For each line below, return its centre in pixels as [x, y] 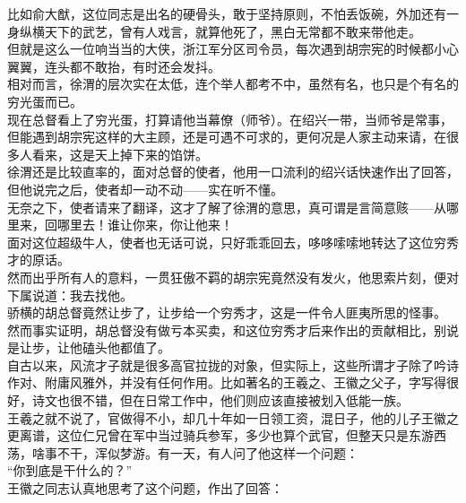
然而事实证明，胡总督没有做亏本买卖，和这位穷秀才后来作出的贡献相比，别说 [233, 330]
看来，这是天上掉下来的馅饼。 [120, 154]
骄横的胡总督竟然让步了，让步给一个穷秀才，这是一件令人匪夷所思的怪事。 [227, 312]
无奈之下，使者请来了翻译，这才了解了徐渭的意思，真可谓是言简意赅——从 [227, 207]
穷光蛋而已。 [45, 101]
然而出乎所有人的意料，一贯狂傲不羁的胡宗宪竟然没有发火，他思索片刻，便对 [233, 277]
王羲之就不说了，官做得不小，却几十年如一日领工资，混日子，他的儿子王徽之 [233, 417]
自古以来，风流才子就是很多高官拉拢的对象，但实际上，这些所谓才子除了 [220, 364]
